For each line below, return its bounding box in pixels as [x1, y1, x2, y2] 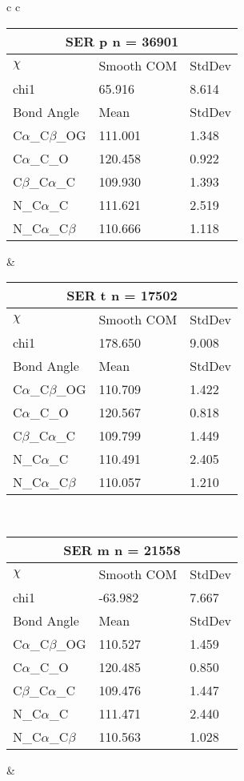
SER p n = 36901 [65, 31, 179, 50]
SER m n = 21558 [63, 540, 181, 559]
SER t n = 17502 [66, 286, 178, 305]
